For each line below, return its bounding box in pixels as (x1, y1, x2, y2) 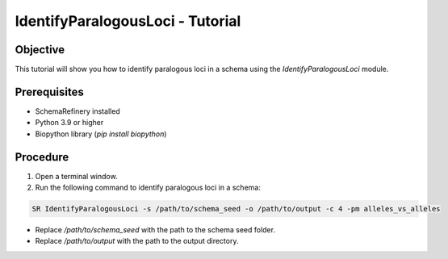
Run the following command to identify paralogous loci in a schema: (35, 182, 262, 193)
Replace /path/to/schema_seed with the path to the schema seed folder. (35, 225, 276, 235)
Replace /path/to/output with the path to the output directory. (35, 236, 239, 246)
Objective (15, 43, 65, 56)
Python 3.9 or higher (35, 118, 104, 127)
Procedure (15, 150, 69, 164)
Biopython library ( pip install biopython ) (35, 129, 167, 139)
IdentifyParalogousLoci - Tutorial (15, 12, 241, 30)
